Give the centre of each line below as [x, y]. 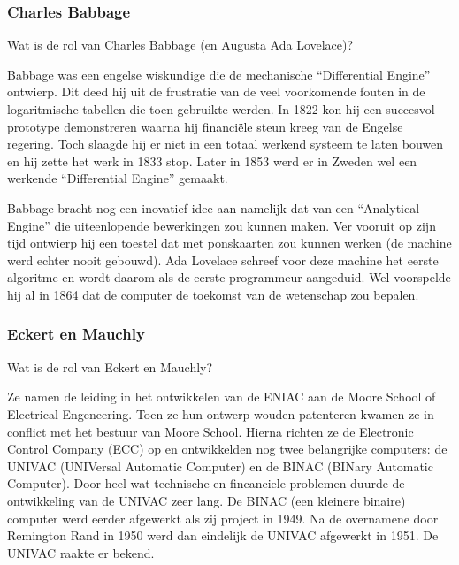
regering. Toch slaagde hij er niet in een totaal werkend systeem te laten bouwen [226, 144]
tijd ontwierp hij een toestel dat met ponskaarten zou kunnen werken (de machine [229, 243]
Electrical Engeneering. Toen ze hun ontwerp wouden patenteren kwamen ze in [221, 413]
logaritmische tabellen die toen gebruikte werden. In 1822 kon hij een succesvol [221, 109]
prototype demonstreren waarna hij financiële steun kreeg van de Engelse [205, 126]
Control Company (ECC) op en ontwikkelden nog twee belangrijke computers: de [227, 449]
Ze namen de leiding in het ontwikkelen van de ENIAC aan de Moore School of [222, 397]
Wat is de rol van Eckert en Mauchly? [110, 366]
